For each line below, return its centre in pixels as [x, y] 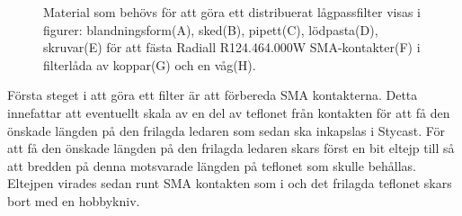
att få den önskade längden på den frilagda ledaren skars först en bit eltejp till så [231, 148]
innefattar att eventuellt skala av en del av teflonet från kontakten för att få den [229, 112]
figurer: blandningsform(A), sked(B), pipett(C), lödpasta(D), [211, 29]
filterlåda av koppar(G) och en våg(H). [150, 64]
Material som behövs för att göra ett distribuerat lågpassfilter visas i [232, 12]
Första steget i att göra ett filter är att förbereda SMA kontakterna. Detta [213, 95]
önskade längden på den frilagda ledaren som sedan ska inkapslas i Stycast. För [227, 130]
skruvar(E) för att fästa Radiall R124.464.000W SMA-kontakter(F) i [232, 47]
